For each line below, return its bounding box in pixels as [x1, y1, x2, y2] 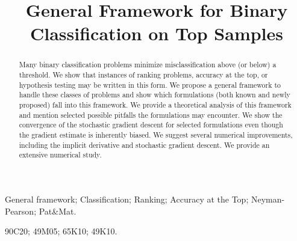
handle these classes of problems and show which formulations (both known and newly [19, 90, 290, 100]
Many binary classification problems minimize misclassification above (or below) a [19, 59, 277, 70]
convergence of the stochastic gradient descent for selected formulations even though [19, 120, 283, 130]
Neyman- [251, 192, 285, 205]
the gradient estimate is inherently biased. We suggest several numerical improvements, [19, 129, 293, 139]
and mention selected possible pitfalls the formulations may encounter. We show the [19, 109, 283, 120]
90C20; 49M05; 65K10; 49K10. [5, 225, 117, 237]
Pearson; [5, 204, 37, 217]
